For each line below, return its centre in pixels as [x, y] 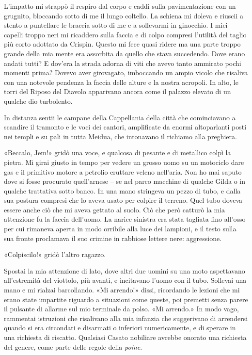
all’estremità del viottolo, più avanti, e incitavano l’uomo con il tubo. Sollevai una [125, 280]
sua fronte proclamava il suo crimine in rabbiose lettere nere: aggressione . [113, 238]
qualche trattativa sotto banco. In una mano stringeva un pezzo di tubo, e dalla [122, 190]
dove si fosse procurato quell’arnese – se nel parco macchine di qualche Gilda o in [125, 181]
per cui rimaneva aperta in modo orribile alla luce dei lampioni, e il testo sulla [120, 229]
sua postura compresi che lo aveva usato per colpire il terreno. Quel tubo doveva [123, 200]
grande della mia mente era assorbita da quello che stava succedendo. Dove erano [125, 53]
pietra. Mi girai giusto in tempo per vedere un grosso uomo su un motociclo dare [124, 162]
